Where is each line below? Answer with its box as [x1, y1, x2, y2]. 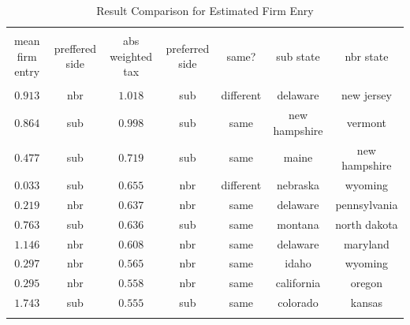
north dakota [335, 215, 398, 232]
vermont [346, 114, 387, 131]
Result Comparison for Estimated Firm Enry [96, 2, 314, 18]
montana [277, 215, 319, 232]
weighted [110, 47, 153, 64]
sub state [276, 47, 320, 64]
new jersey [341, 87, 392, 103]
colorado [278, 294, 319, 311]
